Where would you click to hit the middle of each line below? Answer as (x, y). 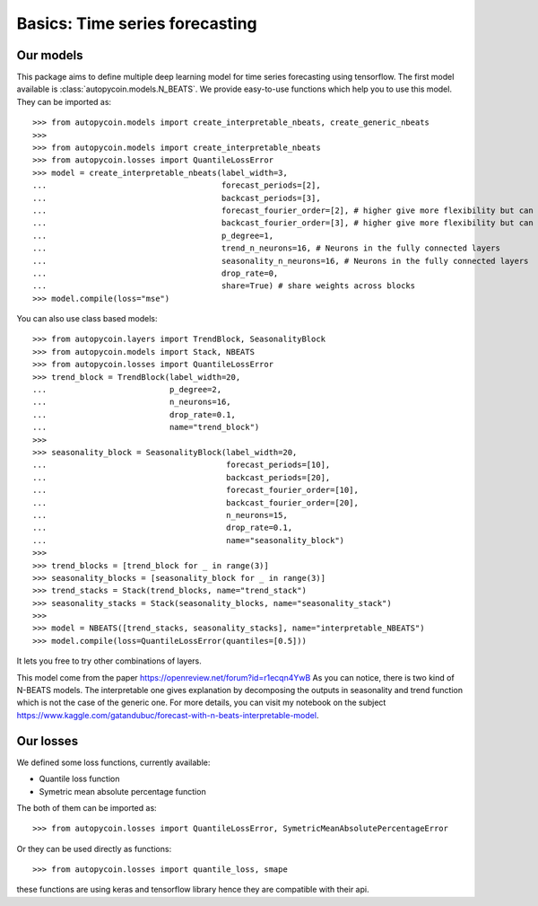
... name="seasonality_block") (189, 540)
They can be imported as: (64, 101)
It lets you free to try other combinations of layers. (109, 661)
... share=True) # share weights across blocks (224, 286)
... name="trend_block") (146, 427)
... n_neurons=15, (161, 515)
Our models (50, 55)
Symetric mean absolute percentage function (122, 791)
